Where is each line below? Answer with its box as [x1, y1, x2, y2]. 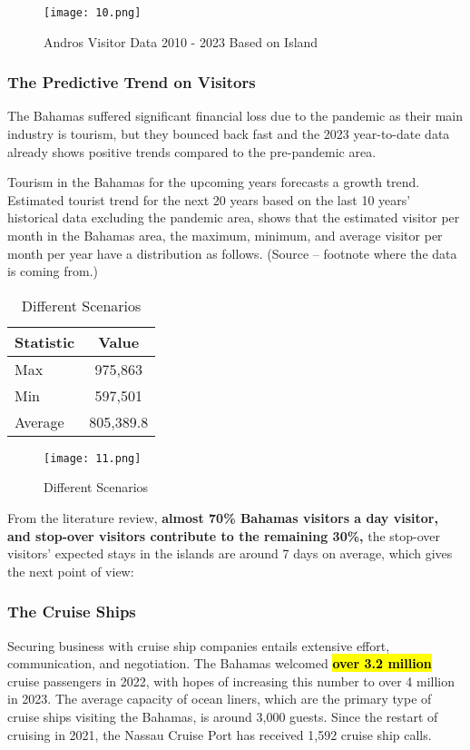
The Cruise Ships [7, 600, 136, 623]
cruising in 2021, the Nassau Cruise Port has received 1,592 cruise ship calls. [7, 725, 432, 744]
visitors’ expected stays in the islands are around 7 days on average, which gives [7, 544, 453, 563]
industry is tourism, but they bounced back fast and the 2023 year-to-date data [7, 124, 450, 143]
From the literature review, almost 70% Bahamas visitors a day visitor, [7, 508, 438, 528]
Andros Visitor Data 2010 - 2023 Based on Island [44, 32, 318, 51]
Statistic [15, 331, 75, 352]
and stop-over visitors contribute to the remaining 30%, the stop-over [7, 526, 441, 545]
